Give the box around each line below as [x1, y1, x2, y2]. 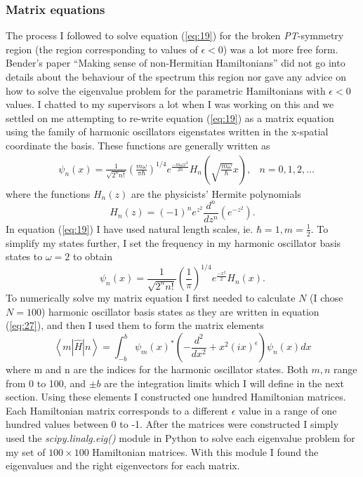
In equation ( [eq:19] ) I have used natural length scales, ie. [6, 221, 253, 236]
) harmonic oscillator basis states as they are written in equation [41, 304, 319, 318]
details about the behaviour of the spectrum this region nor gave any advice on [6, 69, 346, 83]
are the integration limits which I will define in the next [104, 375, 344, 390]
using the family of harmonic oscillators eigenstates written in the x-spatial [6, 124, 329, 139]
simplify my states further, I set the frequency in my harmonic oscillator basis [6, 235, 341, 250]
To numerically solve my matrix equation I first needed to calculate [6, 290, 296, 305]
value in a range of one [239, 403, 337, 417]
